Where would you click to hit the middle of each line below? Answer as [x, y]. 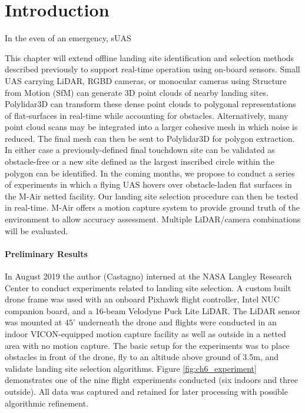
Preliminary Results [46, 253]
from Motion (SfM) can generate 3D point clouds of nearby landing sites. [137, 92]
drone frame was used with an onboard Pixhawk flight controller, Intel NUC [142, 299]
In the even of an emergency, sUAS [68, 38]
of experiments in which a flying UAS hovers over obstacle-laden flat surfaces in [148, 184]
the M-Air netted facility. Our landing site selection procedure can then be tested [152, 196]
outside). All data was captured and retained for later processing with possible [146, 391]
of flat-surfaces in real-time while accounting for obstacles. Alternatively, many [147, 115]
